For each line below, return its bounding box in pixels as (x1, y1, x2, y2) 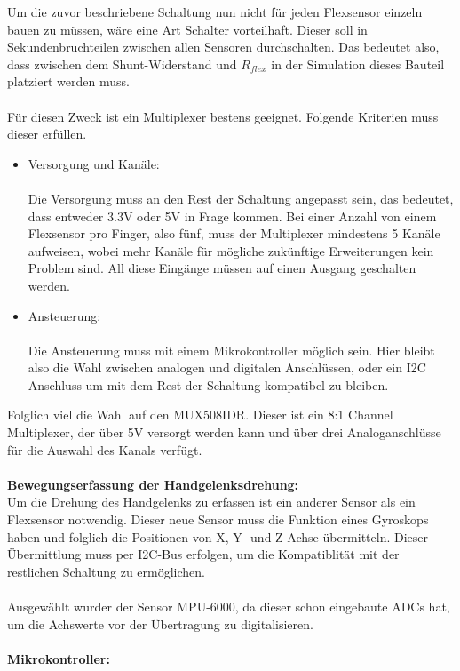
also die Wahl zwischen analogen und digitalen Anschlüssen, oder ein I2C (28, 358, 426, 377)
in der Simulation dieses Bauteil (271, 54, 445, 73)
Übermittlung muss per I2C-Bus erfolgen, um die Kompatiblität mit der (7, 545, 400, 563)
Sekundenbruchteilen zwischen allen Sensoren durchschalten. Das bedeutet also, (7, 37, 440, 56)
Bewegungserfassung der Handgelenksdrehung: (7, 475, 299, 493)
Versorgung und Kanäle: (28, 154, 160, 172)
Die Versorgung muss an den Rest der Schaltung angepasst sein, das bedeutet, (28, 188, 454, 207)
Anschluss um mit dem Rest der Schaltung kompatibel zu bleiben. (28, 375, 389, 394)
